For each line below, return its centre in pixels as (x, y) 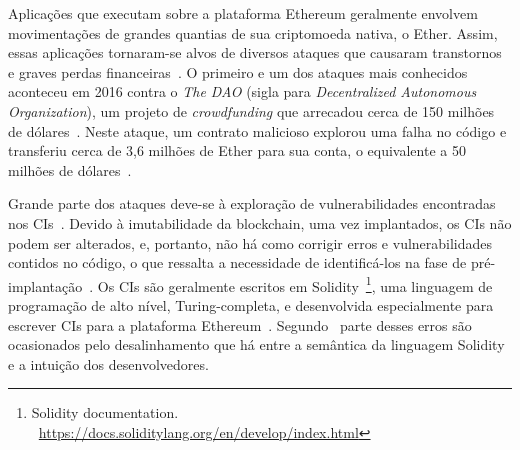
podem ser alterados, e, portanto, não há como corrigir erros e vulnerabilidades (250, 242)
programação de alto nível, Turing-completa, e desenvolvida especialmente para (251, 304)
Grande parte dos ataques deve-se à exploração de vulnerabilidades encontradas (252, 203)
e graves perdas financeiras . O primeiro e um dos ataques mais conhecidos (238, 71)
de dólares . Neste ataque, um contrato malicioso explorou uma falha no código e (257, 130)
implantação (45, 285)
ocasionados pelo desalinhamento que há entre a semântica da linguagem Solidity (256, 344)
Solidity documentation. (105, 412)
